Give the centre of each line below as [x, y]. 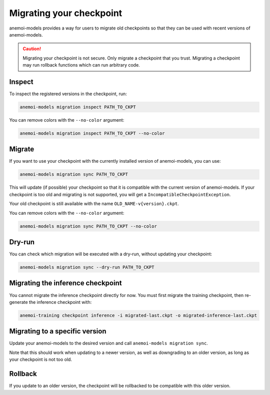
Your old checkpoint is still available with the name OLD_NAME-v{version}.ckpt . [94, 204]
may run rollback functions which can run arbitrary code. [81, 65]
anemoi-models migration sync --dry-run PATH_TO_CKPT [87, 267]
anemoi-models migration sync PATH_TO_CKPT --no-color [88, 226]
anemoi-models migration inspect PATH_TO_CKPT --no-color [92, 133]
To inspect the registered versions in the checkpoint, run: [68, 94]
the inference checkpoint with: [60, 302]
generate [18, 302]
